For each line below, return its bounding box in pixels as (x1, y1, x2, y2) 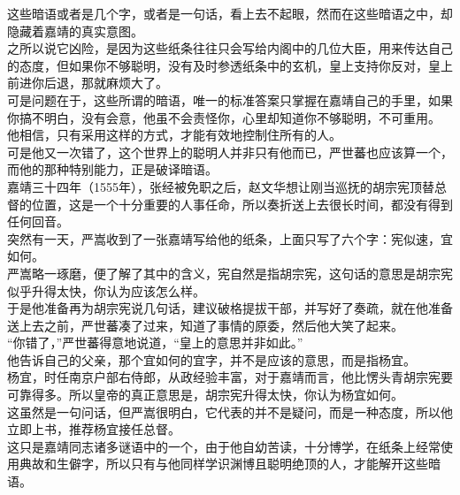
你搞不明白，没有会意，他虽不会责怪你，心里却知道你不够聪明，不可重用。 (7, 108, 441, 126)
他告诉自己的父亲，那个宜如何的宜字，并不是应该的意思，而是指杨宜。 (7, 350, 416, 369)
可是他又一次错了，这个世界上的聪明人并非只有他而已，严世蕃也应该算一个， (7, 142, 453, 161)
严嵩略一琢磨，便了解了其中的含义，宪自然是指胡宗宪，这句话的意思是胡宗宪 (7, 263, 453, 282)
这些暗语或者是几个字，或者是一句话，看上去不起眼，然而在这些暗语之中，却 (7, 4, 453, 22)
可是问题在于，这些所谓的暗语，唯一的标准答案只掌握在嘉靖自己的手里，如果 (7, 90, 453, 109)
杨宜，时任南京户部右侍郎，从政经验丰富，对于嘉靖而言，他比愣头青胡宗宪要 (7, 368, 453, 386)
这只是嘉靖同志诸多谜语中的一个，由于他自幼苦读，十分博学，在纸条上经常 (7, 437, 441, 455)
